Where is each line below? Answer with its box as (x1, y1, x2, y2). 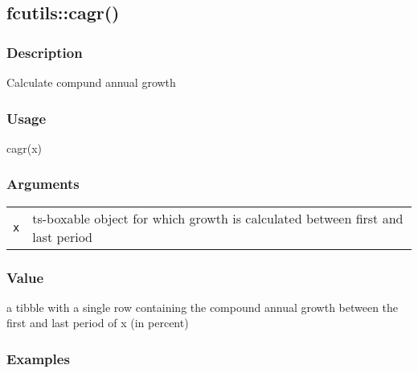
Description (6, 42, 83, 62)
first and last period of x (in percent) (6, 314, 189, 331)
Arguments (6, 174, 80, 194)
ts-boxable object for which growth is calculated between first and (32, 208, 404, 227)
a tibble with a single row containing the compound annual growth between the (6, 298, 399, 315)
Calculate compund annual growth (6, 74, 176, 90)
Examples (6, 348, 70, 368)
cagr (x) (6, 139, 43, 156)
